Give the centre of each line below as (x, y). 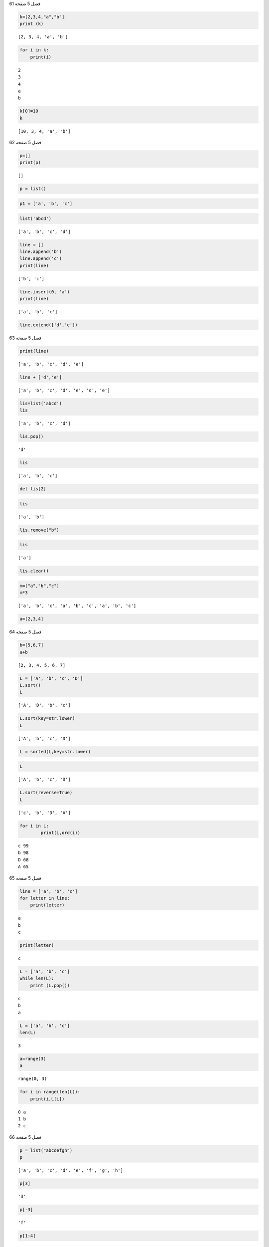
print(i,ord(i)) (61, 832)
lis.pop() (32, 437)
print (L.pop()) (50, 985)
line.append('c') (41, 259)
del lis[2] (33, 489)
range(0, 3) (33, 1079)
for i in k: (34, 50)
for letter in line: (45, 898)
